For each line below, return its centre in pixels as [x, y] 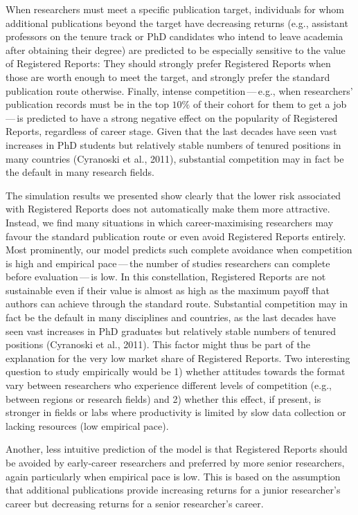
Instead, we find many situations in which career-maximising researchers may [170, 222]
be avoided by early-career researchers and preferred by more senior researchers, [175, 462]
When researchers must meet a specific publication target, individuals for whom [175, 9]
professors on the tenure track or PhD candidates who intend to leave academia [174, 36]
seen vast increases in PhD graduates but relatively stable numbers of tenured [171, 331]
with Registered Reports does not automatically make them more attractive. [168, 209]
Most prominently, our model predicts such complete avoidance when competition [179, 250]
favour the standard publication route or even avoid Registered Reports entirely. [176, 236]
